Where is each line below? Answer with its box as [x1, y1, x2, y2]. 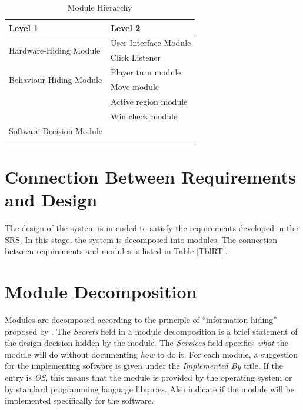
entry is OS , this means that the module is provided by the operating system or [5, 371, 292, 384]
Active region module [110, 95, 188, 107]
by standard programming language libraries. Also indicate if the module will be [5, 382, 295, 395]
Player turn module [110, 66, 181, 78]
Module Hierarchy [67, 1, 132, 13]
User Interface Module [110, 36, 191, 49]
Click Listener [110, 51, 161, 64]
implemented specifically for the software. [5, 394, 154, 406]
